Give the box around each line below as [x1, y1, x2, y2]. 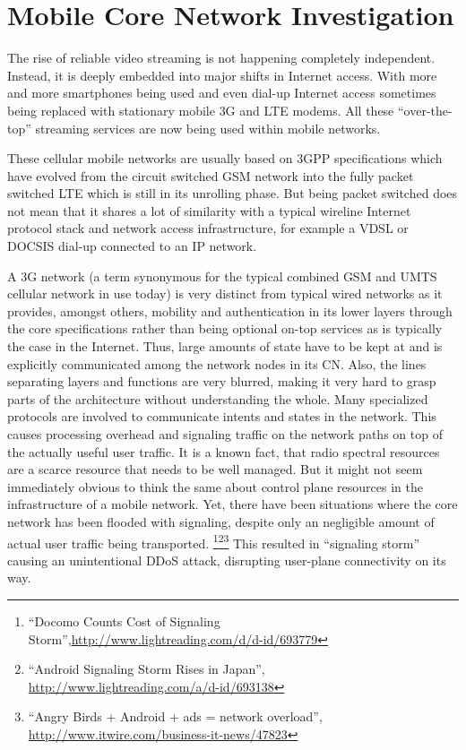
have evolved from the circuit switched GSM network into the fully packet [7, 166, 414, 185]
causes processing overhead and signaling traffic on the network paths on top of [7, 425, 443, 443]
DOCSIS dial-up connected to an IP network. [7, 237, 257, 255]
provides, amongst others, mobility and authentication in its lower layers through [7, 301, 453, 320]
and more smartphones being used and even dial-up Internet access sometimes [7, 83, 436, 102]
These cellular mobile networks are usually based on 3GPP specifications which [7, 149, 443, 168]
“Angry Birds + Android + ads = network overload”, [28, 707, 323, 726]
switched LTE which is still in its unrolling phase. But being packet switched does [7, 184, 458, 203]
